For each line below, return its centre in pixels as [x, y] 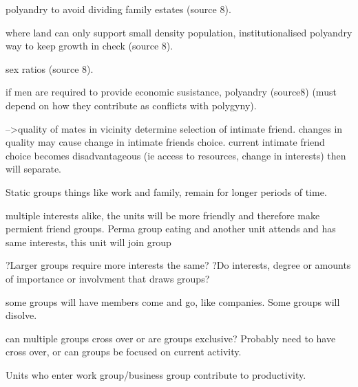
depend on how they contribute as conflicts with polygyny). [131, 105]
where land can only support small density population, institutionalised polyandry [179, 32]
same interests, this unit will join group [88, 242]
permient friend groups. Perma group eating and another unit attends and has [171, 229]
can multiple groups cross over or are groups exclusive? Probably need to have [171, 338]
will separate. [34, 169]
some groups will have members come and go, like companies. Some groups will [173, 301]
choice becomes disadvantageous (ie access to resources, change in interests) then [176, 155]
